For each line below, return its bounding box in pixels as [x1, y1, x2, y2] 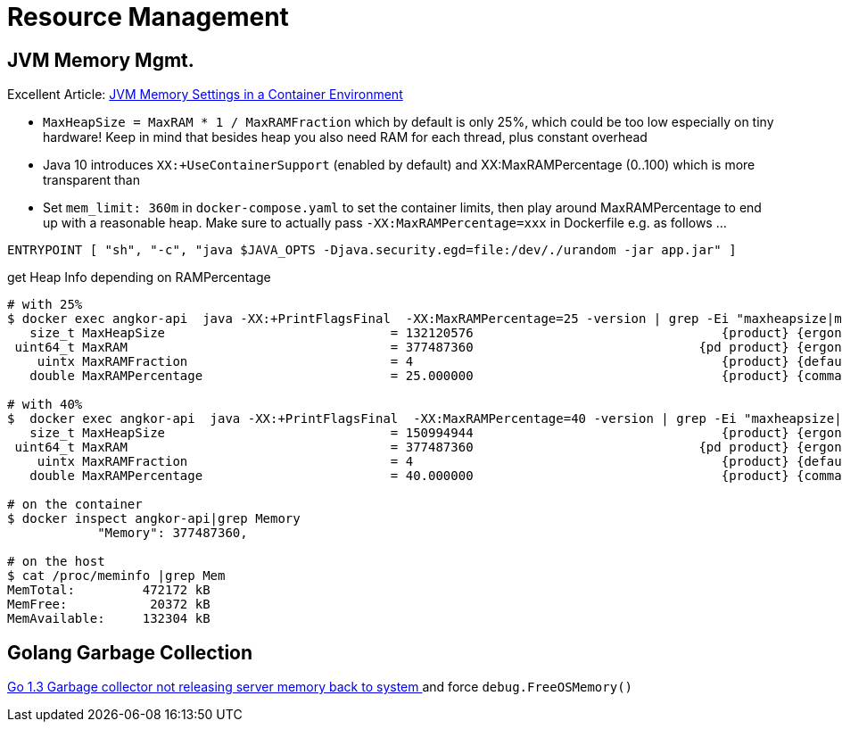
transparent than [43, 172, 140, 188]
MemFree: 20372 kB [7, 597, 210, 612]
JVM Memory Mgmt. [7, 48, 194, 71]
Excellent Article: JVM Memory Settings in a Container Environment [7, 87, 403, 103]
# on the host [7, 554, 105, 569]
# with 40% [7, 397, 83, 412]
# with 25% [7, 297, 83, 312]
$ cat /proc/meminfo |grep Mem [7, 568, 226, 584]
